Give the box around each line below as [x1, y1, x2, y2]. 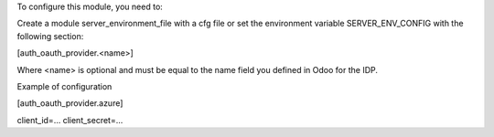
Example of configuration [16, 80, 113, 91]
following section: [16, 30, 84, 41]
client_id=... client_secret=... [16, 114, 123, 125]
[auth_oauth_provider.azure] [16, 98, 123, 109]
